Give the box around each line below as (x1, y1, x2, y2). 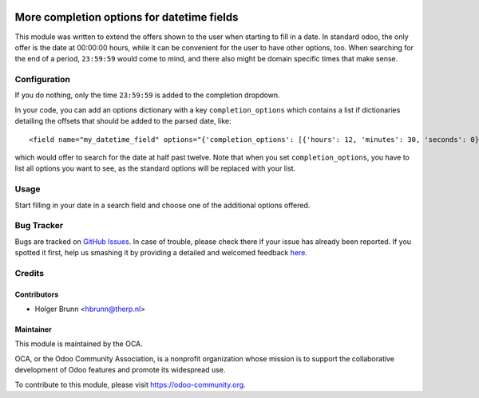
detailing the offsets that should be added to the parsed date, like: (14, 116, 232, 126)
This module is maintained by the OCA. (14, 339, 143, 349)
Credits (14, 267, 44, 278)
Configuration (14, 74, 71, 85)
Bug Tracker (14, 220, 64, 231)
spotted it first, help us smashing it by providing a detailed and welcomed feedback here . (14, 248, 307, 258)
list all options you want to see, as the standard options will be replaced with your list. (14, 164, 296, 173)
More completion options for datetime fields (14, 10, 239, 24)
